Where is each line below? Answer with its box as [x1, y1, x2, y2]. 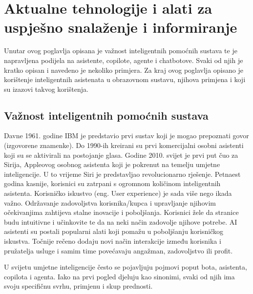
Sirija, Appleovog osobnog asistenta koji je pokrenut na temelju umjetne [4, 159, 220, 169]
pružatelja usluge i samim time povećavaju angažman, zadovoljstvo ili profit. [4, 245, 233, 255]
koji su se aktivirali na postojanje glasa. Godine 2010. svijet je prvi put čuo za [4, 149, 238, 160]
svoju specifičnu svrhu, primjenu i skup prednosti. [4, 281, 153, 291]
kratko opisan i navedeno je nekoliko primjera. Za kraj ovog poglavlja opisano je [4, 64, 243, 75]
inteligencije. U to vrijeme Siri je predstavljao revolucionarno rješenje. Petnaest [4, 168, 241, 179]
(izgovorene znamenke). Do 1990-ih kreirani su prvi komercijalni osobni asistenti [4, 140, 244, 150]
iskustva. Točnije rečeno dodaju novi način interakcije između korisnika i [4, 236, 221, 246]
